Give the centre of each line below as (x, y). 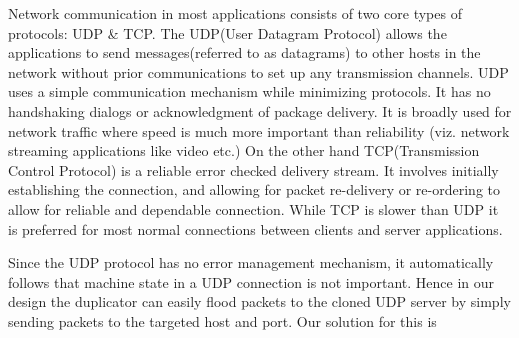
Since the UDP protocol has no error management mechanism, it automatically (251, 262)
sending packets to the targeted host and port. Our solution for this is (222, 320)
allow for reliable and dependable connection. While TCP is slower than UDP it (253, 208)
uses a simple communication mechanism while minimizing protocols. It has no (249, 91)
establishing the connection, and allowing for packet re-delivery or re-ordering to (254, 189)
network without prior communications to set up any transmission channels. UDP (258, 71)
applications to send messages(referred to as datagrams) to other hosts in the (244, 52)
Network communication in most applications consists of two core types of (235, 13)
